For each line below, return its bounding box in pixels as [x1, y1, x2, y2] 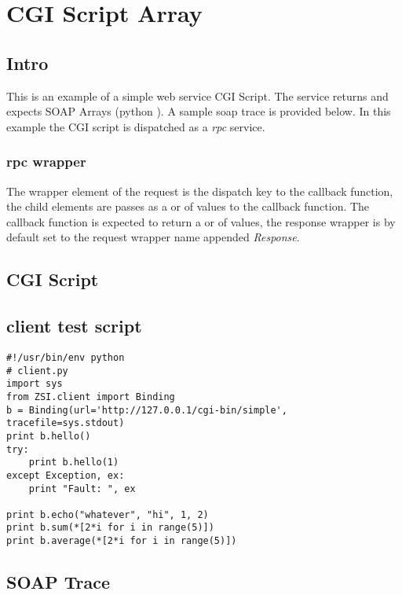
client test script [6, 314, 142, 338]
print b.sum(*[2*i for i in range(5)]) [6, 522, 214, 534]
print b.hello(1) [28, 457, 119, 468]
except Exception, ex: [6, 469, 125, 481]
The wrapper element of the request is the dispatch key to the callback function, [6, 182, 393, 199]
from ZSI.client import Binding [6, 391, 175, 402]
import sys [6, 378, 63, 390]
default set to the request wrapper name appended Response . [6, 229, 300, 245]
